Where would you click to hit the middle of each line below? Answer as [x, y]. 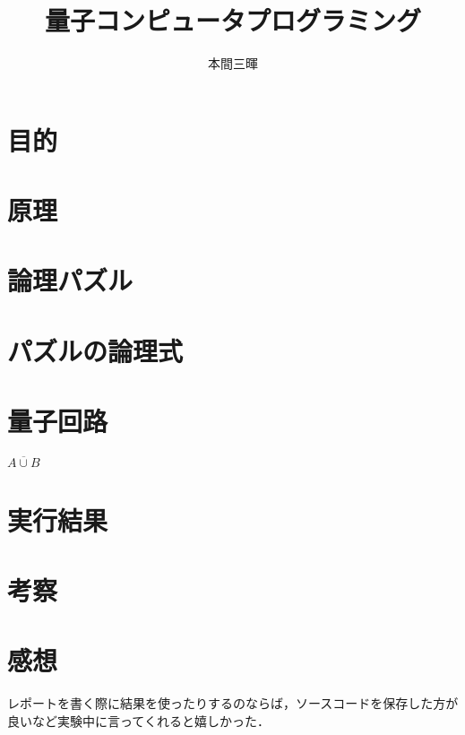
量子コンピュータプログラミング [232, 20]
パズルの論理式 [95, 350]
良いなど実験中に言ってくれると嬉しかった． [138, 720]
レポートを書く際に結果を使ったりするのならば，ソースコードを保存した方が [233, 703]
